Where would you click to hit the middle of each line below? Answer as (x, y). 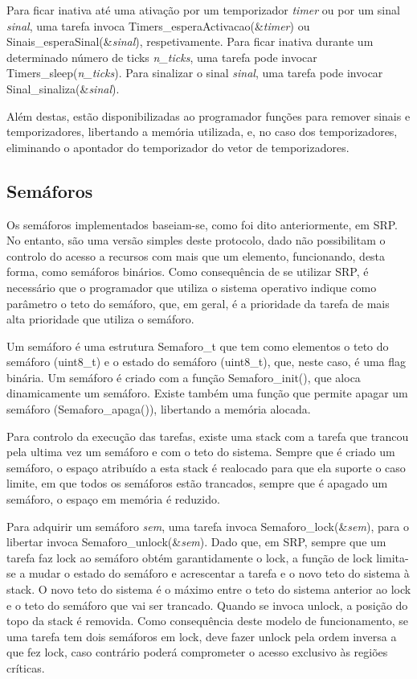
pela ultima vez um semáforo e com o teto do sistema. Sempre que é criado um (201, 452)
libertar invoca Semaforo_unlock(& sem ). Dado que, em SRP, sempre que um (196, 542)
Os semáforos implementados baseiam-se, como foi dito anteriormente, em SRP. (202, 224)
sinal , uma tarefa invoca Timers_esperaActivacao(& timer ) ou (158, 25)
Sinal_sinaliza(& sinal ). (63, 88)
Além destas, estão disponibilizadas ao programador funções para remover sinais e (208, 115)
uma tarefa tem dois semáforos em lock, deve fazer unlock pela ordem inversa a (202, 636)
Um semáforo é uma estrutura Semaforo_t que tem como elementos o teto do (198, 346)
